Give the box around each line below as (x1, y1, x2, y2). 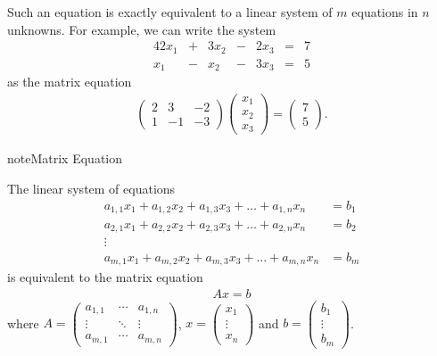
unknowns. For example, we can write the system (7, 20, 276, 38)
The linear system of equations (7, 178, 176, 197)
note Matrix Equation (7, 149, 123, 168)
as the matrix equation (7, 72, 132, 91)
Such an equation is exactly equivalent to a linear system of (7, 3, 333, 21)
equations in (351, 3, 418, 21)
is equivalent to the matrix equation (7, 267, 203, 286)
